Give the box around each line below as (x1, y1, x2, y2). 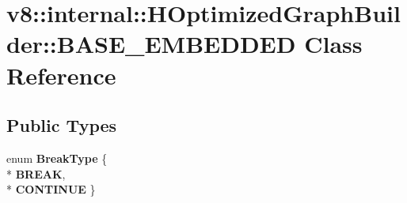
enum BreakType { (6, 149, 108, 166)
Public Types (6, 113, 117, 137)
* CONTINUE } (6, 181, 96, 197)
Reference (6, 58, 116, 91)
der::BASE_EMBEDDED (6, 28, 296, 60)
